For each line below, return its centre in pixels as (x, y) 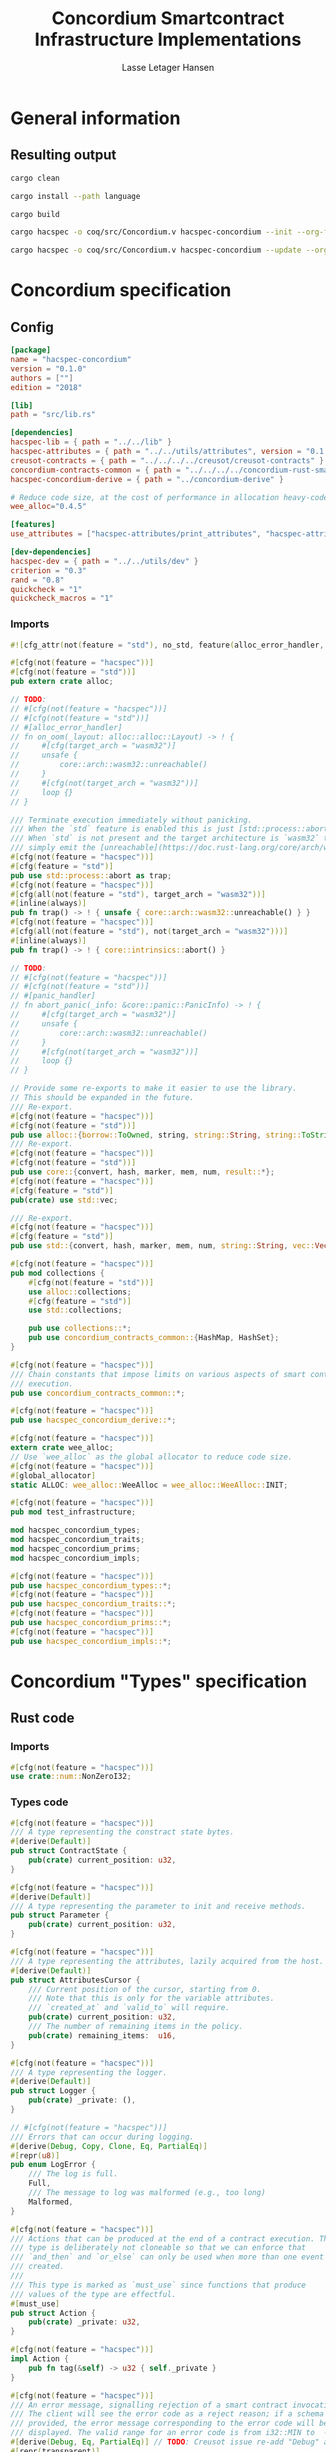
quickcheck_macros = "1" (62, 598)
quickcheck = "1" (46, 589)
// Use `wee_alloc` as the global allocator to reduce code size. (151, 1457)
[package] (31, 350)
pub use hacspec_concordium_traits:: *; (93, 1604)
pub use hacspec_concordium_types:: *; (91, 1585)
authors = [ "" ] (42, 378)
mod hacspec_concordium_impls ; (75, 1558)
